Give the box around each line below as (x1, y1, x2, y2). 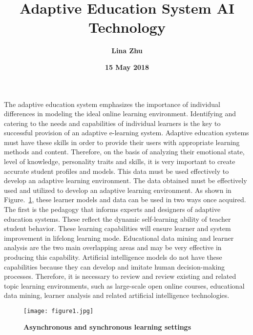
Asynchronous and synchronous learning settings (23, 321, 191, 332)
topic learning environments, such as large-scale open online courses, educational (4, 280, 245, 291)
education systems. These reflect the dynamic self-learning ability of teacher (4, 213, 231, 224)
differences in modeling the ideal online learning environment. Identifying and (4, 108, 236, 119)
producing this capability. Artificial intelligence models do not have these (4, 252, 222, 262)
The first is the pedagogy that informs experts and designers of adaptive (4, 204, 221, 214)
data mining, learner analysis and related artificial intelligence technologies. (4, 290, 230, 300)
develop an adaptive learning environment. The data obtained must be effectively (4, 175, 247, 186)
